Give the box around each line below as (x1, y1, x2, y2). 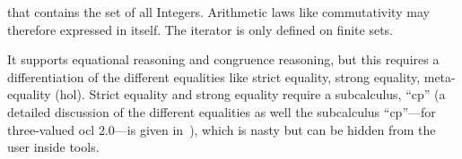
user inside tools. (7, 138, 100, 156)
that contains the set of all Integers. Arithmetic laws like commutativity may (7, 3, 430, 21)
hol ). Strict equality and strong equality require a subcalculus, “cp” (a (59, 85, 446, 104)
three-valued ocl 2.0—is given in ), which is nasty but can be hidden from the (7, 120, 436, 138)
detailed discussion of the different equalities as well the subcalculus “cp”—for (7, 102, 436, 121)
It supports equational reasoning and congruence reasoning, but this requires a (7, 50, 440, 69)
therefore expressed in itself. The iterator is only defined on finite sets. (7, 20, 393, 38)
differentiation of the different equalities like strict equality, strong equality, (7, 67, 421, 86)
